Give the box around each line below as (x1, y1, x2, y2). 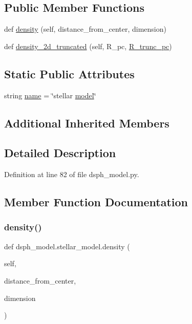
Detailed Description (4, 145, 116, 161)
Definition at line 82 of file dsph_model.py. (4, 169, 139, 180)
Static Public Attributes (4, 66, 135, 81)
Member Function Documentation (4, 194, 188, 210)
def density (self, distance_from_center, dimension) (4, 24, 166, 34)
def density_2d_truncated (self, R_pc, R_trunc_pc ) (4, 40, 172, 51)
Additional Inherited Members (4, 115, 169, 131)
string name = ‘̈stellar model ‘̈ (4, 90, 96, 100)
